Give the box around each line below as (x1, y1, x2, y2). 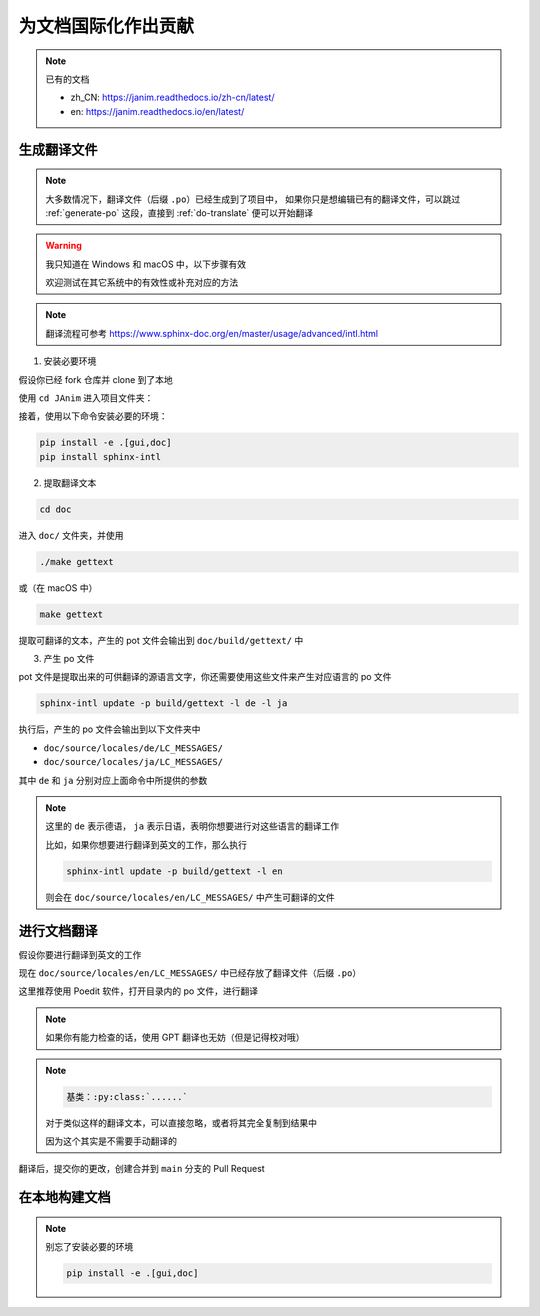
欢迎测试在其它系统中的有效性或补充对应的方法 (45, 276, 239, 289)
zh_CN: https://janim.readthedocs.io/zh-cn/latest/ (70, 91, 275, 104)
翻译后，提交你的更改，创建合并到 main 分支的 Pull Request (18, 1163, 265, 1175)
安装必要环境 (43, 355, 97, 367)
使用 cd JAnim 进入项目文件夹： (18, 392, 154, 404)
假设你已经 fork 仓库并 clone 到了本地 (18, 373, 174, 385)
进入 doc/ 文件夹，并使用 (18, 529, 124, 541)
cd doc (39, 503, 72, 515)
